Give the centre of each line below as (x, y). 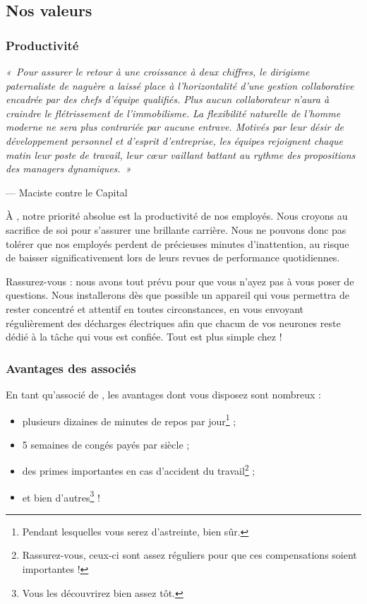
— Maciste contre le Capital (67, 192)
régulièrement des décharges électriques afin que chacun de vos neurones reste (173, 322)
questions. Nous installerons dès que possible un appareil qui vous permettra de (178, 295)
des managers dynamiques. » (68, 168)
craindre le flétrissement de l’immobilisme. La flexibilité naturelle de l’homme (173, 113)
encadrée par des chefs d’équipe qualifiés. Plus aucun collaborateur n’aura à (168, 99)
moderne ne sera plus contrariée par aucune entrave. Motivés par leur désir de (175, 127)
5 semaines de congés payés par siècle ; (106, 444)
